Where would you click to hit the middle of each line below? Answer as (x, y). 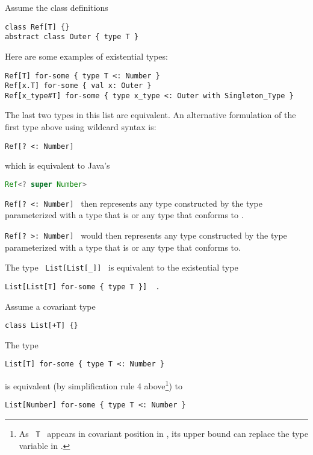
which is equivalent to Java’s (57, 165)
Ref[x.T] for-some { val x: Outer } (78, 86)
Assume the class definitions (57, 7)
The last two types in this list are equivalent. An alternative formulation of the (150, 115)
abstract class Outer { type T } (72, 37)
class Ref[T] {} (37, 27)
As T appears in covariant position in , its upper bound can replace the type (163, 433)
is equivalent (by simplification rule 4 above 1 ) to (94, 385)
